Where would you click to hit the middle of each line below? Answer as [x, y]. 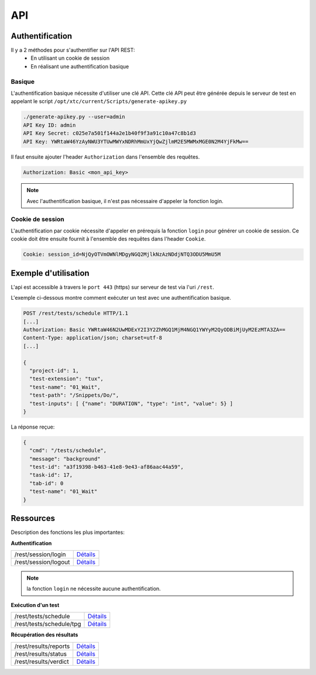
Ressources [33, 518]
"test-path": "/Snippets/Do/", [74, 395]
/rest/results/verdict [42, 662]
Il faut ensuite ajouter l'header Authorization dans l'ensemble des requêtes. [105, 157]
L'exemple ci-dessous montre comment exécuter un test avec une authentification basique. [121, 298]
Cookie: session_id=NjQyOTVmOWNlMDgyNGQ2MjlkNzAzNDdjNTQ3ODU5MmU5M [122, 254]
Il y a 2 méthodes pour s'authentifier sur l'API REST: [73, 50]
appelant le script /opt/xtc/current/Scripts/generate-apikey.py [99, 101]
